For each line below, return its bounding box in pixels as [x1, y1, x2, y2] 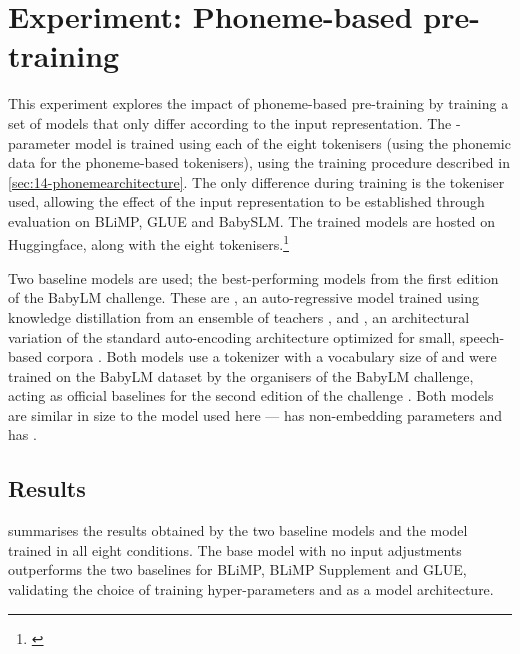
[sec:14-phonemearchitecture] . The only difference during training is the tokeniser [8, 171, 505, 192]
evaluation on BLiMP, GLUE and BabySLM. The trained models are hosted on [8, 210, 496, 231]
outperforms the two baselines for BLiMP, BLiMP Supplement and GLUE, [8, 559, 467, 580]
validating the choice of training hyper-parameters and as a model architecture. [8, 579, 494, 600]
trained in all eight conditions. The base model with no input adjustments [8, 539, 462, 560]
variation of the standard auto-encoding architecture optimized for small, [8, 326, 456, 347]
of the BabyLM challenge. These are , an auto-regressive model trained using [8, 287, 479, 308]
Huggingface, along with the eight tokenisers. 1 [8, 231, 289, 255]
